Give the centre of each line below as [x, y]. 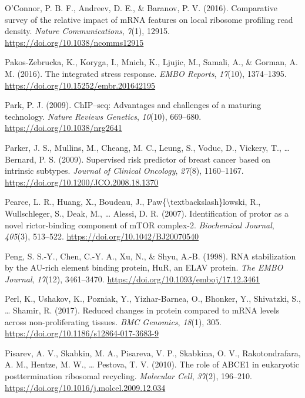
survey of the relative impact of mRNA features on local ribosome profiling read [149, 19]
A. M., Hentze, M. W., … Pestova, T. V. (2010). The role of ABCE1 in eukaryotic [152, 364]
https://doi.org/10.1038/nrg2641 [63, 128]
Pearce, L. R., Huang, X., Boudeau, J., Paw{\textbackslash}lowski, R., [133, 202]
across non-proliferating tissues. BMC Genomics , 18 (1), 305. [113, 321]
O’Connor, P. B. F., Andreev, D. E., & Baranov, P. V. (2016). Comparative [141, 8]
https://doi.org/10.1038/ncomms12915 [74, 42]
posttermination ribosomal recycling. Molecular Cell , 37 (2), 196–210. [128, 376]
